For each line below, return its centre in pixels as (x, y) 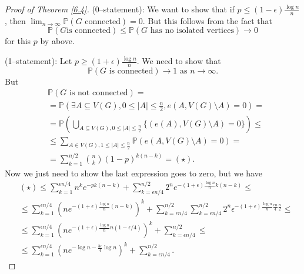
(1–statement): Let (39, 61)
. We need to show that (179, 61)
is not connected (99, 93)
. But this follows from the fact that (207, 20)
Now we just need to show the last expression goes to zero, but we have (133, 173)
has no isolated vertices (192, 31)
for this (18, 41)
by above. (57, 41)
